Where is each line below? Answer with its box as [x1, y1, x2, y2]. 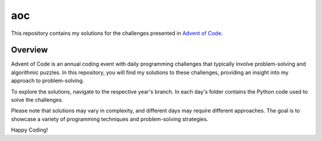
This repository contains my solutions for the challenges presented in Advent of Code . [11, 30, 223, 37]
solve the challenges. [11, 97, 64, 104]
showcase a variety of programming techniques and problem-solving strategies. [11, 116, 209, 123]
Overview [11, 45, 48, 55]
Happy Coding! [11, 126, 48, 133]
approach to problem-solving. [11, 77, 85, 84]
